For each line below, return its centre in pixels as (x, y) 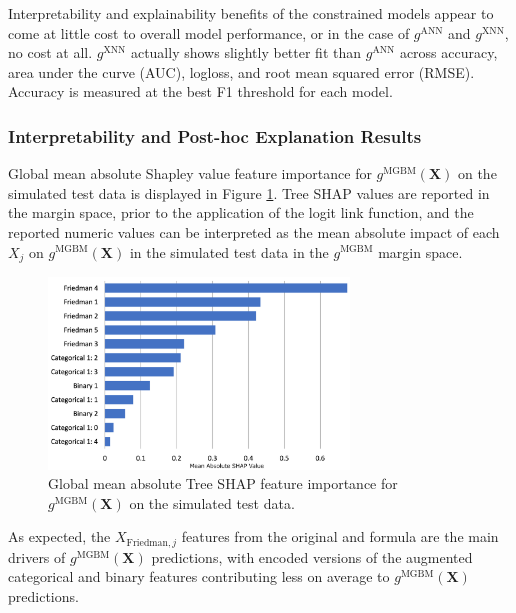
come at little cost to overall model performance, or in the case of (209, 32)
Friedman (147, 542)
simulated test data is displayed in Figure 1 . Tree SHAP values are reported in (249, 192)
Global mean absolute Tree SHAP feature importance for (223, 483)
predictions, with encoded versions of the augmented (312, 556)
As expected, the (59, 536)
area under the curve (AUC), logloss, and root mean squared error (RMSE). (241, 71)
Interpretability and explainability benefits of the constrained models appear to (251, 13)
